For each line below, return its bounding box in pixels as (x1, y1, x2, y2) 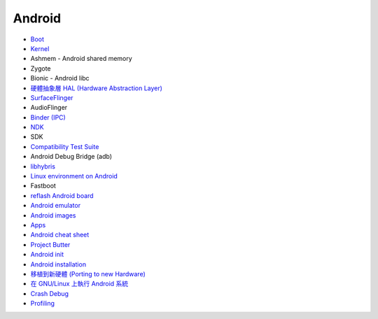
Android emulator (30, 201, 80, 210)
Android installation (30, 260, 87, 269)
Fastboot (30, 182, 56, 190)
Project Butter (30, 240, 71, 248)
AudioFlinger (30, 104, 68, 112)
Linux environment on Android (30, 172, 118, 180)
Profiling (30, 299, 55, 308)
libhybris (30, 162, 56, 171)
